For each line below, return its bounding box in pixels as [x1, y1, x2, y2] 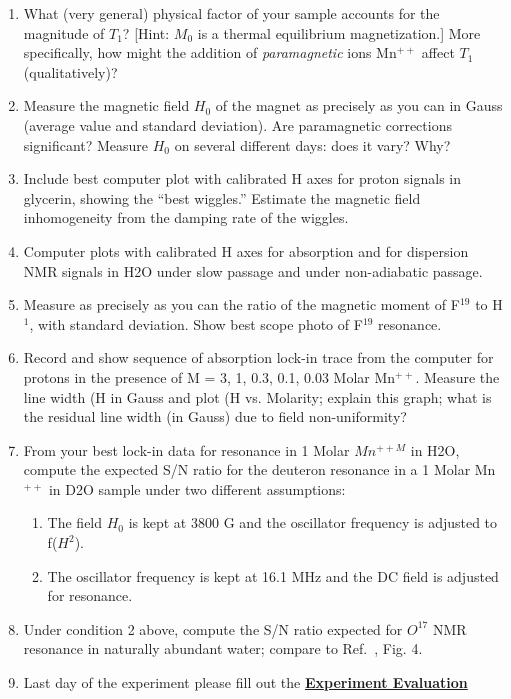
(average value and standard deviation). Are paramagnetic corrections [23, 114, 452, 135]
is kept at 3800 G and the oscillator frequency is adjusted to [128, 512, 498, 533]
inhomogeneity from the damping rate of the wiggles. [23, 207, 349, 228]
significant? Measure [23, 134, 149, 155]
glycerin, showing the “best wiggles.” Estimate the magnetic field [23, 187, 421, 208]
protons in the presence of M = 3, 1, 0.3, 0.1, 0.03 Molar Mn [23, 366, 396, 387]
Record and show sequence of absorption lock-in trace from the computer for [23, 347, 494, 368]
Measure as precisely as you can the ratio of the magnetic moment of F [23, 294, 460, 315]
